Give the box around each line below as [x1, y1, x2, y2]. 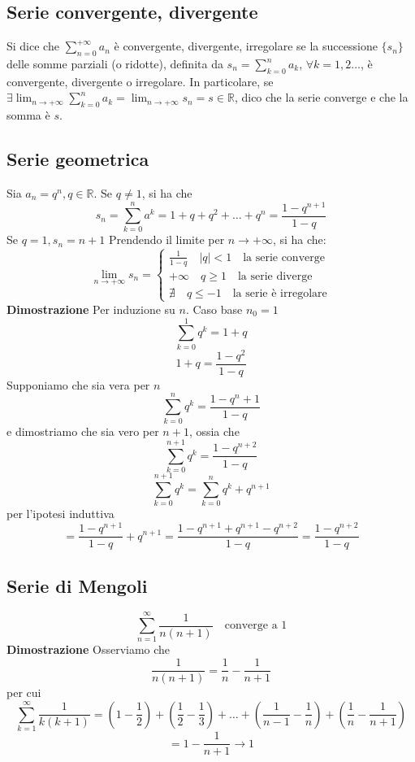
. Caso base [185, 300, 243, 317]
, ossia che [188, 422, 240, 439]
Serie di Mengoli [6, 573, 148, 598]
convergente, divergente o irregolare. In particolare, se [6, 72, 274, 89]
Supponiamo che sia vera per [6, 376, 150, 393]
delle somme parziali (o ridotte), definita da [6, 55, 223, 72]
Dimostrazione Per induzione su [6, 300, 175, 317]
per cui [6, 684, 41, 701]
